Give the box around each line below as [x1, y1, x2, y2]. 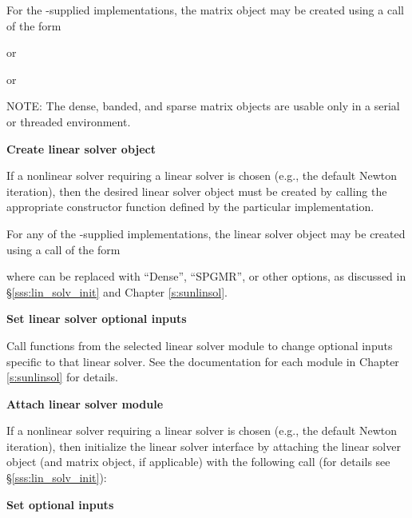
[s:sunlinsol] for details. [6, 369, 118, 385]
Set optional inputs [6, 496, 114, 512]
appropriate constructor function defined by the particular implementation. [6, 198, 374, 215]
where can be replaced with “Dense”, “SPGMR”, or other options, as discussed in [6, 268, 406, 285]
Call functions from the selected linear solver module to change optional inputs [6, 337, 393, 353]
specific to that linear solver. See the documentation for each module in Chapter [6, 353, 399, 369]
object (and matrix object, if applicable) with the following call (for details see [6, 453, 390, 470]
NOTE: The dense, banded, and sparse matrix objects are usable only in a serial [6, 98, 400, 114]
